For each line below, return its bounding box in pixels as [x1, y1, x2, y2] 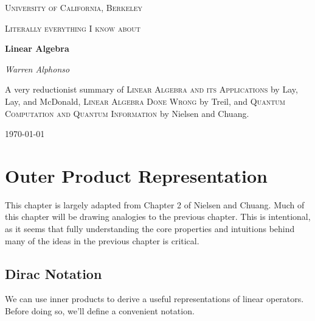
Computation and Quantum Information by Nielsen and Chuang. [5, 107, 249, 119]
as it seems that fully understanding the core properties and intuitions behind [5, 222, 295, 235]
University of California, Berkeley [5, 1, 143, 13]
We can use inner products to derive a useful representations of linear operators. [5, 292, 304, 305]
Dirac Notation [5, 264, 102, 283]
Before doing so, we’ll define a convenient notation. [5, 305, 195, 317]
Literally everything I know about [5, 21, 141, 34]
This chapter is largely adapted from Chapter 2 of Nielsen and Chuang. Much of [5, 198, 305, 211]
